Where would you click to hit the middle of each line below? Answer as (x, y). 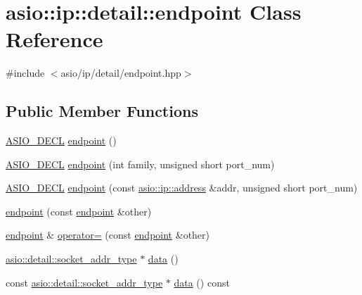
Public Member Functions (102, 111)
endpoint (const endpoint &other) (79, 211)
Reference (54, 39)
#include (25, 73)
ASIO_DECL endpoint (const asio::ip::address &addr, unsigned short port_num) (182, 188)
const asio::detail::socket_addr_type (84, 282)
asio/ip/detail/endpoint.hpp (121, 73)
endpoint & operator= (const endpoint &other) (108, 235)
